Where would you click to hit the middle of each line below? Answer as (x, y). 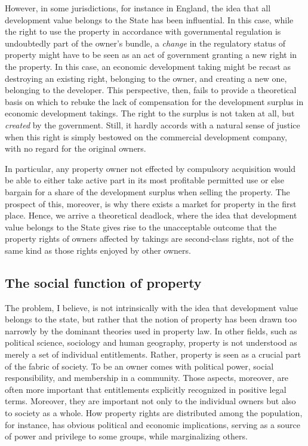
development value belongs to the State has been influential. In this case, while (149, 19)
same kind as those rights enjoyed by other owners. (98, 250)
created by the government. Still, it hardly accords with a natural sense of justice (153, 124)
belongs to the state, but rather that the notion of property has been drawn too (151, 319)
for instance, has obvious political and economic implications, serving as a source (153, 424)
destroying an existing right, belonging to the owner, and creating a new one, (146, 78)
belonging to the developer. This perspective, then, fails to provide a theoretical (151, 90)
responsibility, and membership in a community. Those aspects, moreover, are (147, 378)
